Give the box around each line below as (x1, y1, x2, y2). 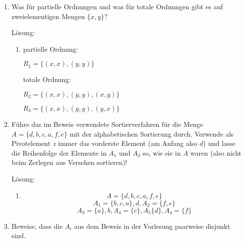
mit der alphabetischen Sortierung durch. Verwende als (69, 128, 234, 139)
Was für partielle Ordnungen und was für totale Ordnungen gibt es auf (11, 1, 223, 11)
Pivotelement (11, 138, 51, 148)
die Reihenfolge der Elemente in (11, 147, 107, 158)
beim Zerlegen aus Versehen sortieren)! (11, 157, 127, 167)
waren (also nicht (190, 147, 242, 158)
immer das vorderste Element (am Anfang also (58, 138, 198, 148)
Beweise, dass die (11, 221, 63, 231)
